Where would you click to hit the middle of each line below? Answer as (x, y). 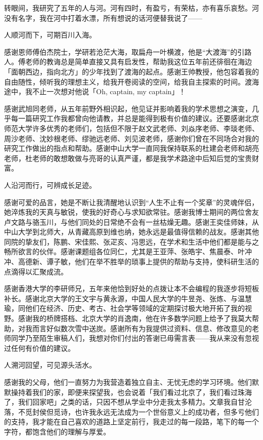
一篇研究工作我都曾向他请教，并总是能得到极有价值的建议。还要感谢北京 (138, 118)
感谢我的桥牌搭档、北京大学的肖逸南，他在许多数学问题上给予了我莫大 (135, 318)
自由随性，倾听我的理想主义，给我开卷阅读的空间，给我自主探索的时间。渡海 (131, 81)
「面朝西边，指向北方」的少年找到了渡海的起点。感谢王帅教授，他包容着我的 (131, 71)
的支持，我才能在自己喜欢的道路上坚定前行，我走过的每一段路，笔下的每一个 (131, 422)
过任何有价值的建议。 (39, 348)
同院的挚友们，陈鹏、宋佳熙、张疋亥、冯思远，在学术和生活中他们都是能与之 (131, 241)
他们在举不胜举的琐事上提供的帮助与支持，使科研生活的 (167, 262)
